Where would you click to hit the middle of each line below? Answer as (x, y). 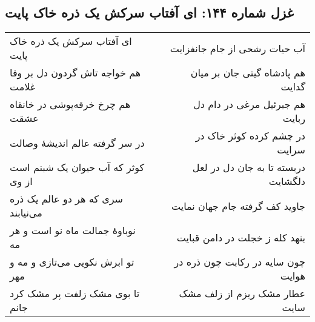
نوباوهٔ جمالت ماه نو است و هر (73, 230)
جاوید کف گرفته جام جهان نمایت (238, 206)
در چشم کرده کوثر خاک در (250, 136)
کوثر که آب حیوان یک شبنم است (77, 167)
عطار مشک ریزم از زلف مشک (242, 293)
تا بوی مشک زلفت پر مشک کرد (75, 293)
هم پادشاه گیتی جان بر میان (248, 73)
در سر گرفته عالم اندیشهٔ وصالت (77, 143)
